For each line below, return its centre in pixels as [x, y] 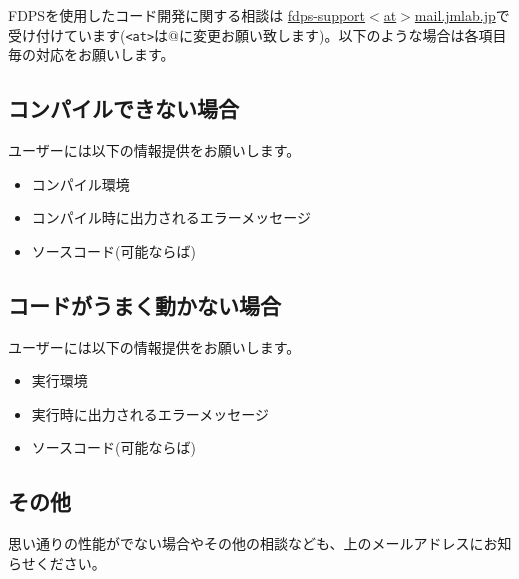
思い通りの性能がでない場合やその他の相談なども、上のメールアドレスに [246, 543]
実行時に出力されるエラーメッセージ [150, 413]
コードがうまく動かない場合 [144, 304]
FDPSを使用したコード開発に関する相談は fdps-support [187, 15]
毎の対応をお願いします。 [91, 54]
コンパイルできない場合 [123, 108]
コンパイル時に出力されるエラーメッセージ [171, 217]
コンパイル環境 [80, 183]
